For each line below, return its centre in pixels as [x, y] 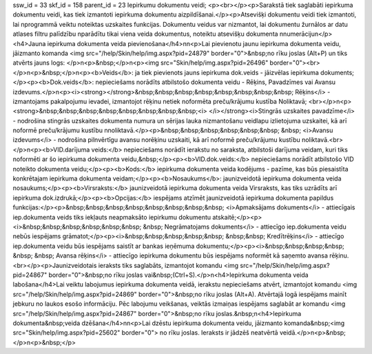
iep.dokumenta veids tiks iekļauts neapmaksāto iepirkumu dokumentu [112, 217]
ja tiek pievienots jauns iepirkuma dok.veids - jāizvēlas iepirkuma [227, 72]
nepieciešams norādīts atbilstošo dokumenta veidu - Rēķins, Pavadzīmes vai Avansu [216, 82]
